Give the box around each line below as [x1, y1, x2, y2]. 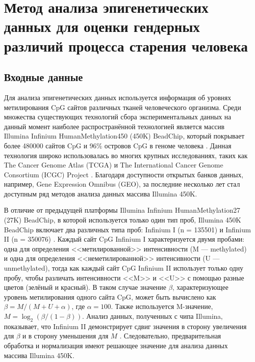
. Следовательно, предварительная [119, 331, 221, 341]
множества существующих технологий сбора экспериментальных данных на [4, 111, 231, 122]
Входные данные [4, 69, 83, 84]
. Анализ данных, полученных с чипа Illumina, [82, 311, 223, 321]
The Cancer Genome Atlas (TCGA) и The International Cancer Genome [4, 160, 223, 170]
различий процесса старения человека [4, 35, 248, 56]
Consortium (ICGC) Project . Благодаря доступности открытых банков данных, [4, 169, 244, 179]
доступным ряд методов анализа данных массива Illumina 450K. [4, 188, 197, 198]
